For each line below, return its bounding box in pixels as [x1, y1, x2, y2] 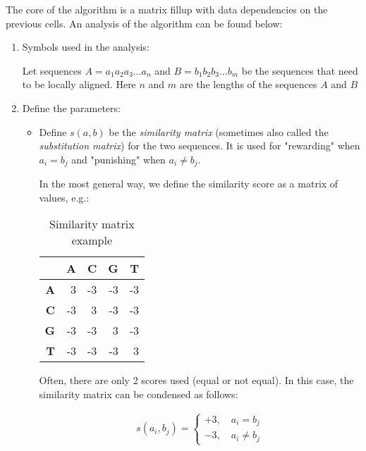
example [71, 232, 112, 249]
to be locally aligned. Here [22, 77, 136, 92]
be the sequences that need [241, 63, 358, 78]
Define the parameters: [22, 100, 121, 115]
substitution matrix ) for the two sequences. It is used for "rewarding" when [39, 138, 360, 153]
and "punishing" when [71, 152, 166, 166]
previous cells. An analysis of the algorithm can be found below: [6, 16, 283, 30]
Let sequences [22, 63, 82, 78]
